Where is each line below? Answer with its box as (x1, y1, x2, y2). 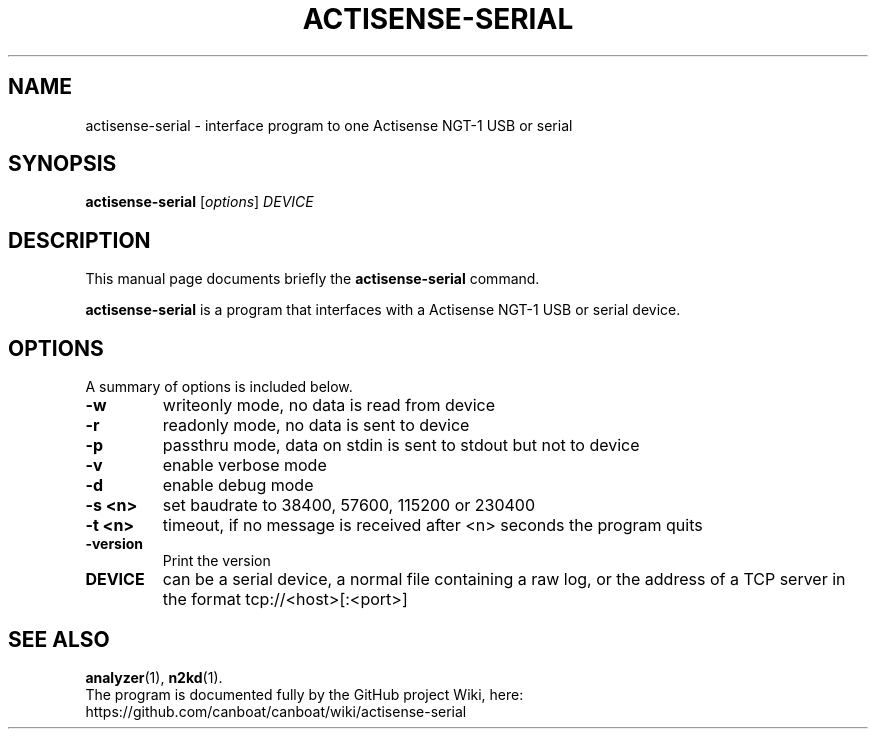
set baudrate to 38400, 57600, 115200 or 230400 (162, 495, 536, 516)
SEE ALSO (8, 626, 110, 652)
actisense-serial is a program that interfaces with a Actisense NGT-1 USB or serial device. (85, 301, 681, 319)
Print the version (162, 552, 271, 570)
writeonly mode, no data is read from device (162, 395, 496, 416)
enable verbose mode (162, 455, 327, 476)
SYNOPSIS (8, 151, 117, 177)
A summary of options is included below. (85, 378, 353, 396)
